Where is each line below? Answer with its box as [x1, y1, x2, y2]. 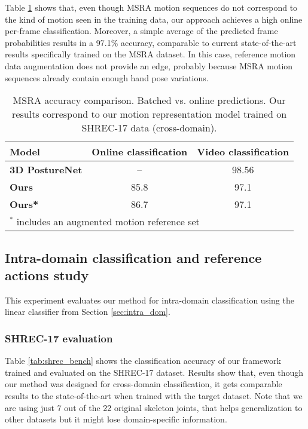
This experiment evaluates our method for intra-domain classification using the [5, 293, 294, 306]
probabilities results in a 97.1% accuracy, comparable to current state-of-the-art [5, 36, 297, 48]
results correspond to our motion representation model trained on [12, 107, 287, 121]
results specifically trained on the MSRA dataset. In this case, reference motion [5, 48, 296, 60]
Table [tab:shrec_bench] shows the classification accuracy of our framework [5, 354, 281, 367]
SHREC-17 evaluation [5, 330, 113, 345]
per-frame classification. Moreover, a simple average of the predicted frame [5, 24, 278, 37]
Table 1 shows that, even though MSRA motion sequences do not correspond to [5, 1, 298, 13]
